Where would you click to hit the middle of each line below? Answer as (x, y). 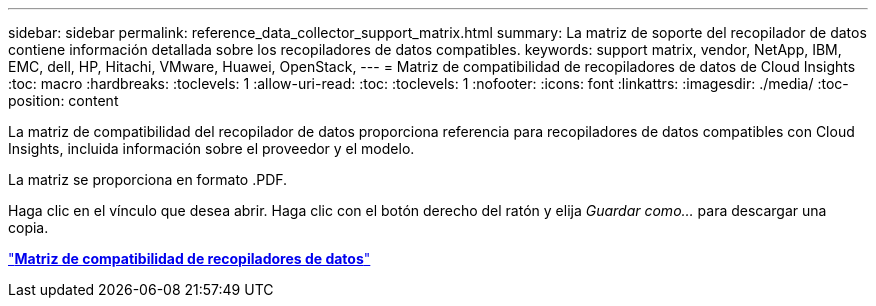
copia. (28, 227)
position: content (63, 100)
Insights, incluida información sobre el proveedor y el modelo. (211, 148)
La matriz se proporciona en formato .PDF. (148, 179)
